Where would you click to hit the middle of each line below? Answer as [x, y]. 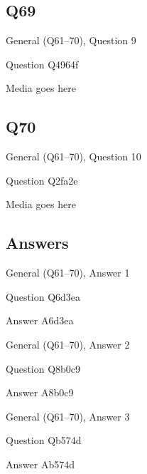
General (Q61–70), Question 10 [73, 156]
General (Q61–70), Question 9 [71, 40]
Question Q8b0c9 [43, 368]
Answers [37, 243]
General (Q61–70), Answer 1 [68, 273]
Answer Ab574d [40, 464]
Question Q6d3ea [43, 296]
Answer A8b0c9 [40, 392]
